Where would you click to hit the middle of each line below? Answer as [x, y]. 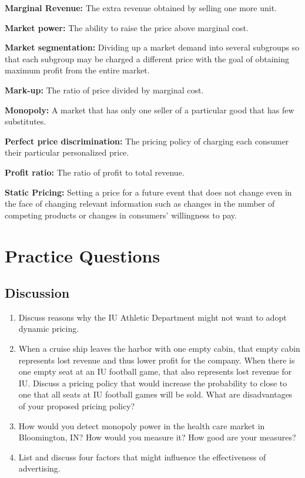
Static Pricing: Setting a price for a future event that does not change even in [148, 192]
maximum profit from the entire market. [77, 70]
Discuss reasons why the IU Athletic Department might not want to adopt [152, 317]
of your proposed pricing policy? [77, 406]
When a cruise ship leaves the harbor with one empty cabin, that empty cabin [159, 349]
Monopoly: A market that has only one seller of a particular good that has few [150, 110]
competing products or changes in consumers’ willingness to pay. [121, 215]
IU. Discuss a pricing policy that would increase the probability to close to [153, 383]
